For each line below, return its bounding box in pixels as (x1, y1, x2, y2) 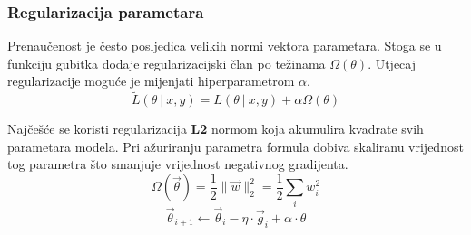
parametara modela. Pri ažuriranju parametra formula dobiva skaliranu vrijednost (7, 136, 464, 155)
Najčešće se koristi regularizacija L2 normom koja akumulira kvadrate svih (7, 119, 424, 138)
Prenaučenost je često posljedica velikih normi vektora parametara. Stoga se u (7, 36, 442, 55)
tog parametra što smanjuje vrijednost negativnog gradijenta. (7, 155, 348, 174)
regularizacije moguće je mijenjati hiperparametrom (7, 71, 295, 90)
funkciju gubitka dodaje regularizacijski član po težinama (7, 53, 326, 72)
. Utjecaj (368, 53, 417, 72)
